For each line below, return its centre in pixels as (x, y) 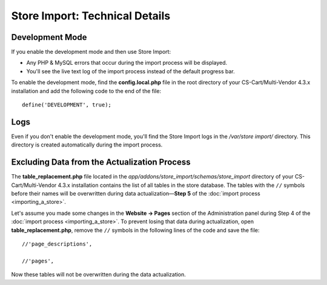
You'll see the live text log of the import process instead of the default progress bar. (131, 71)
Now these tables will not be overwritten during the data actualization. (98, 275)
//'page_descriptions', (57, 244)
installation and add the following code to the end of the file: (86, 91)
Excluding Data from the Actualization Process (101, 162)
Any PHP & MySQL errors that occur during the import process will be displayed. (127, 63)
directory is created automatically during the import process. (87, 145)
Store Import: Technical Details (91, 16)
